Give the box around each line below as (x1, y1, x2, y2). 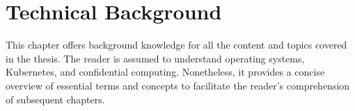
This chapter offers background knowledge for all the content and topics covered (6, 37, 347, 52)
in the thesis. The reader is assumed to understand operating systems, (6, 51, 305, 65)
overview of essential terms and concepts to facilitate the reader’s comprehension (6, 78, 350, 92)
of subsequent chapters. (6, 92, 105, 106)
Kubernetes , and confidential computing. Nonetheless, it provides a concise (6, 65, 325, 79)
